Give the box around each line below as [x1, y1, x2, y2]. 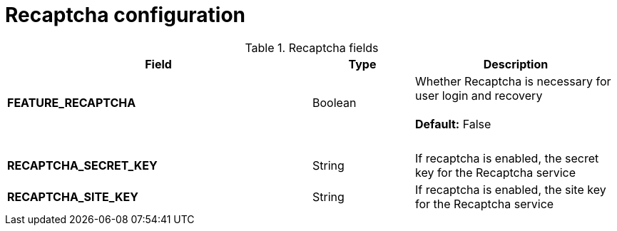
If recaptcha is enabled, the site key [414, 182, 606, 197]
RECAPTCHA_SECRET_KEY [7, 158, 158, 173]
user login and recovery [414, 88, 543, 103]
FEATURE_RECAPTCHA [7, 95, 136, 110]
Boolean [312, 95, 357, 110]
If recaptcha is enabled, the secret [414, 150, 599, 165]
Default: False [414, 116, 491, 131]
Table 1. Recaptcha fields [245, 40, 379, 55]
